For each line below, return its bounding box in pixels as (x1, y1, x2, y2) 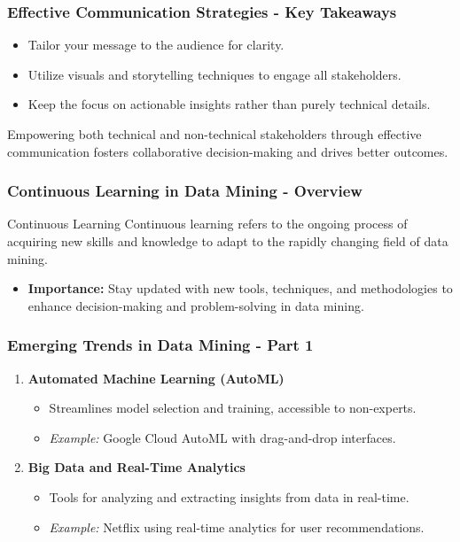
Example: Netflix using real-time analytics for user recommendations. (49, 517, 425, 536)
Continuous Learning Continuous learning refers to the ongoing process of (7, 214, 408, 233)
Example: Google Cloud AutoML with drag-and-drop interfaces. (49, 428, 396, 446)
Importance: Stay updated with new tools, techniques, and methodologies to (27, 279, 453, 298)
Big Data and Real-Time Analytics (27, 458, 246, 476)
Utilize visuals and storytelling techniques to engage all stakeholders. (27, 65, 402, 83)
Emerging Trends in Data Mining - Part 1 (7, 334, 314, 356)
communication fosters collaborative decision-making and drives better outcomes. (7, 142, 448, 160)
